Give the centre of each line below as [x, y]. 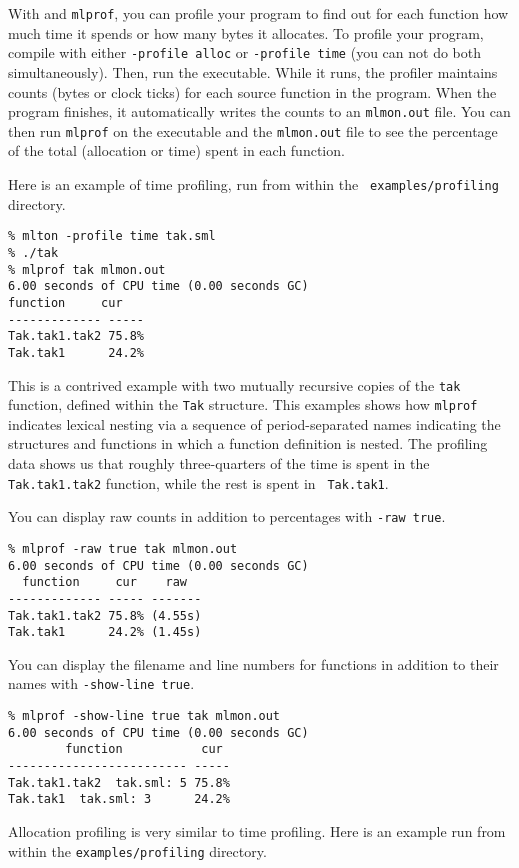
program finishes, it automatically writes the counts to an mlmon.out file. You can [259, 111]
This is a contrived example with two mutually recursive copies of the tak [234, 384]
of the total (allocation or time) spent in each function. [176, 150]
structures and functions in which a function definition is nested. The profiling [248, 443]
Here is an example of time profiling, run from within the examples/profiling [253, 184]
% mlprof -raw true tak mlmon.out [123, 548]
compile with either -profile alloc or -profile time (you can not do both [245, 52]
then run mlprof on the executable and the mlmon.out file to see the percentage [253, 130]
